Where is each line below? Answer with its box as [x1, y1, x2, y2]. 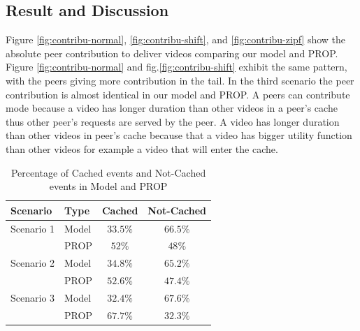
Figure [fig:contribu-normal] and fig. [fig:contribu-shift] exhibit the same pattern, [6, 59, 347, 74]
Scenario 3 [10, 290, 55, 304]
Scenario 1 [10, 221, 55, 235]
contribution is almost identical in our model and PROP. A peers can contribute [6, 87, 350, 101]
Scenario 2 [10, 256, 55, 270]
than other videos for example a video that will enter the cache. [6, 141, 278, 156]
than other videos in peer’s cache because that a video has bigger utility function [6, 128, 352, 142]
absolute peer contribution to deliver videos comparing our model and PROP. [6, 45, 338, 60]
